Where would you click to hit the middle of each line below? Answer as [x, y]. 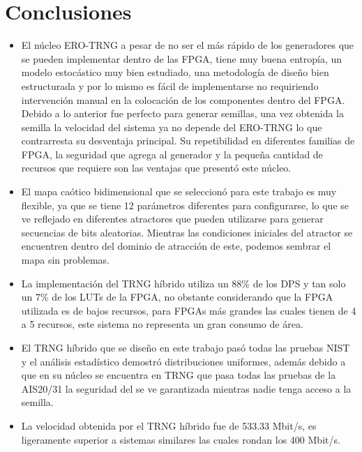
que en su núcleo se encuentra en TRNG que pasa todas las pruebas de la [179, 375]
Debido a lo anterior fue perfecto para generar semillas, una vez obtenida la [182, 113]
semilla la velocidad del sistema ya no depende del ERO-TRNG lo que [172, 127]
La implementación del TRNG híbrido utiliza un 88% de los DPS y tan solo [183, 283]
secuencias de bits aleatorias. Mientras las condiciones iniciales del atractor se [187, 232]
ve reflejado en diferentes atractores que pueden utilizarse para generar [172, 219]
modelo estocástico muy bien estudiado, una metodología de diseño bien [175, 72]
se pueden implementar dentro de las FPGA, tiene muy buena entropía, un [182, 58]
